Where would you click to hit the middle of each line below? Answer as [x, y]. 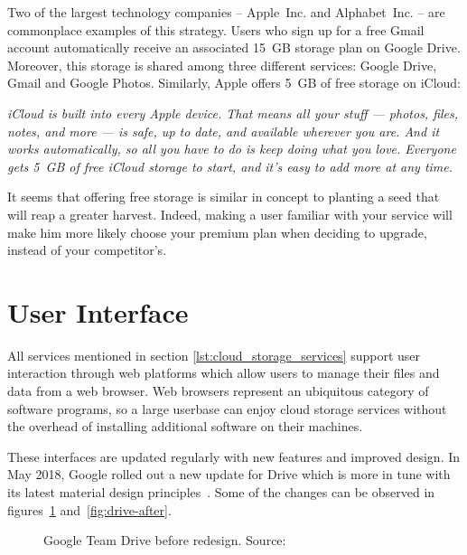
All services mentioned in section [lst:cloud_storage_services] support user [214, 355]
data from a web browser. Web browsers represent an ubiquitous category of [218, 391]
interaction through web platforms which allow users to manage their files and [224, 373]
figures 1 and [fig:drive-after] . [89, 509]
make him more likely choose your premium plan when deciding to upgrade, [217, 232]
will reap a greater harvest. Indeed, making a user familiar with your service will [230, 214]
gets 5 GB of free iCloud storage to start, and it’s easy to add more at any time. [230, 166]
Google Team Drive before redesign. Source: [165, 540]
